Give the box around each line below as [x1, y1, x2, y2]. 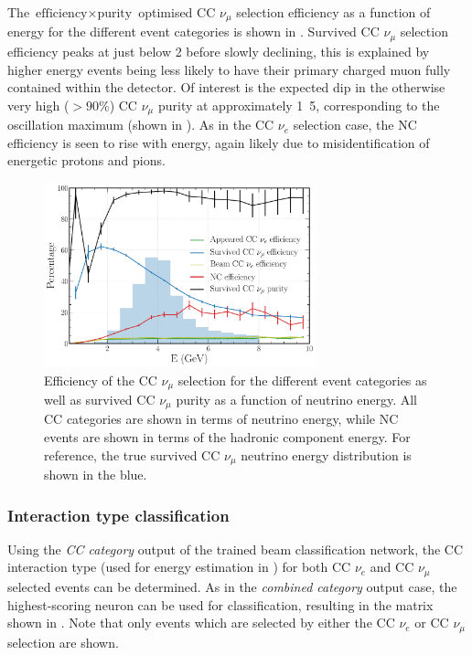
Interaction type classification [7, 503, 230, 526]
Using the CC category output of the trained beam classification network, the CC [7, 539, 464, 558]
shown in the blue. [44, 465, 147, 484]
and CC [370, 557, 414, 576]
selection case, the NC [293, 115, 417, 134]
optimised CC [138, 3, 216, 21]
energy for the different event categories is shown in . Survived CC [7, 22, 380, 41]
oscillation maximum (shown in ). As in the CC [7, 115, 274, 134]
